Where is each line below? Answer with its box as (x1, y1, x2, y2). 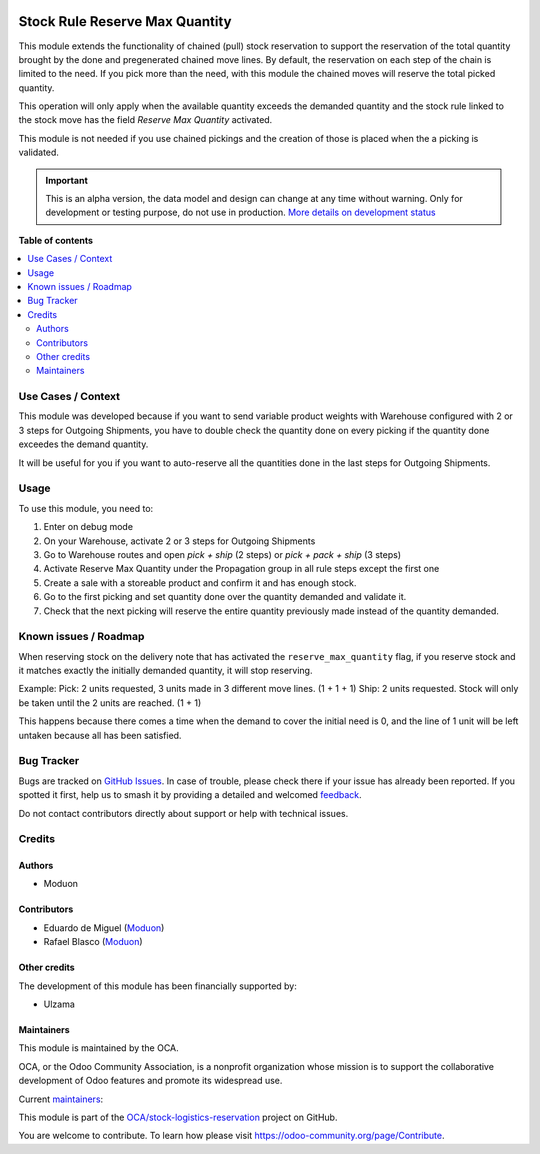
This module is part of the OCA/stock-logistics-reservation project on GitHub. (18, 1111, 338, 1123)
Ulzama (43, 998, 75, 1010)
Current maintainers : (18, 1093, 104, 1105)
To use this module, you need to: (18, 502, 154, 514)
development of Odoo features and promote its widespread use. (18, 1075, 283, 1087)
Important (45, 174, 89, 186)
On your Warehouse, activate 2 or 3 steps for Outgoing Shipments (43, 535, 316, 547)
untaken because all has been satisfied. (18, 729, 182, 741)
